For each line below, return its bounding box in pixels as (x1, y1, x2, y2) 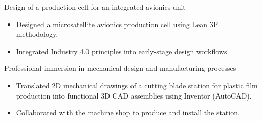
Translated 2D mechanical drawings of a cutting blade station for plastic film (16, 80, 258, 90)
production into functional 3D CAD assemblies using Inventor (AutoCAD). (16, 90, 252, 101)
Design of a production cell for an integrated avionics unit (4, 2, 186, 12)
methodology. (16, 29, 58, 39)
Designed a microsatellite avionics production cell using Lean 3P (16, 18, 219, 29)
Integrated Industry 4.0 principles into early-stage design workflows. (16, 45, 229, 56)
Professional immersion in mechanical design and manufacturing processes (4, 63, 236, 74)
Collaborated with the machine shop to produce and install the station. (16, 107, 240, 118)
